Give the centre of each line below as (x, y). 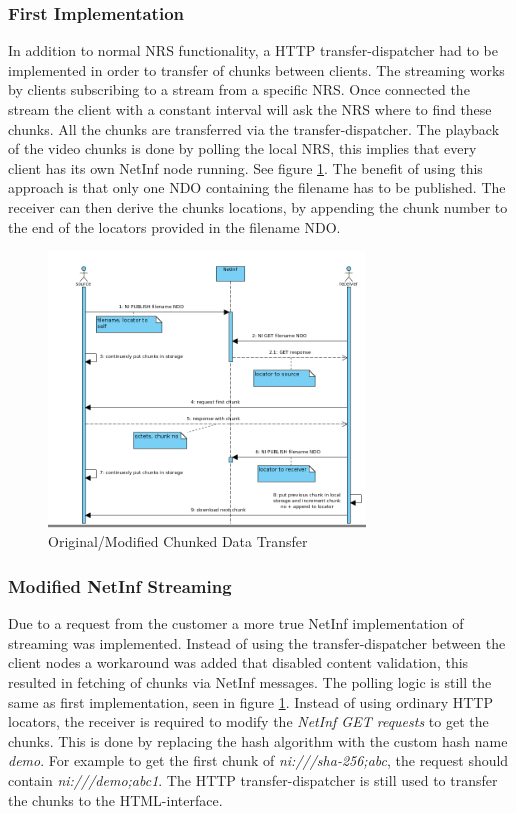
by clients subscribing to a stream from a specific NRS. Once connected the (239, 89)
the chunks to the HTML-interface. (115, 799)
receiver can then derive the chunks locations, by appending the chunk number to (258, 206)
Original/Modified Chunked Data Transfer (178, 541)
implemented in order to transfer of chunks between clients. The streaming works (256, 69)
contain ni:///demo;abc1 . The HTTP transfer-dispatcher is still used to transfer (253, 779)
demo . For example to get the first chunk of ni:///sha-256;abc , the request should (258, 760)
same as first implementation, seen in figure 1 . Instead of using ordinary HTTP (250, 701)
